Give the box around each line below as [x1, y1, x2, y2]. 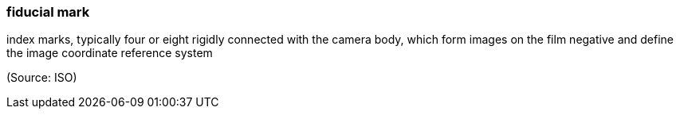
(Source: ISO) [6, 71, 77, 85]
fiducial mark [6, 4, 90, 20]
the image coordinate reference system [6, 46, 213, 60]
